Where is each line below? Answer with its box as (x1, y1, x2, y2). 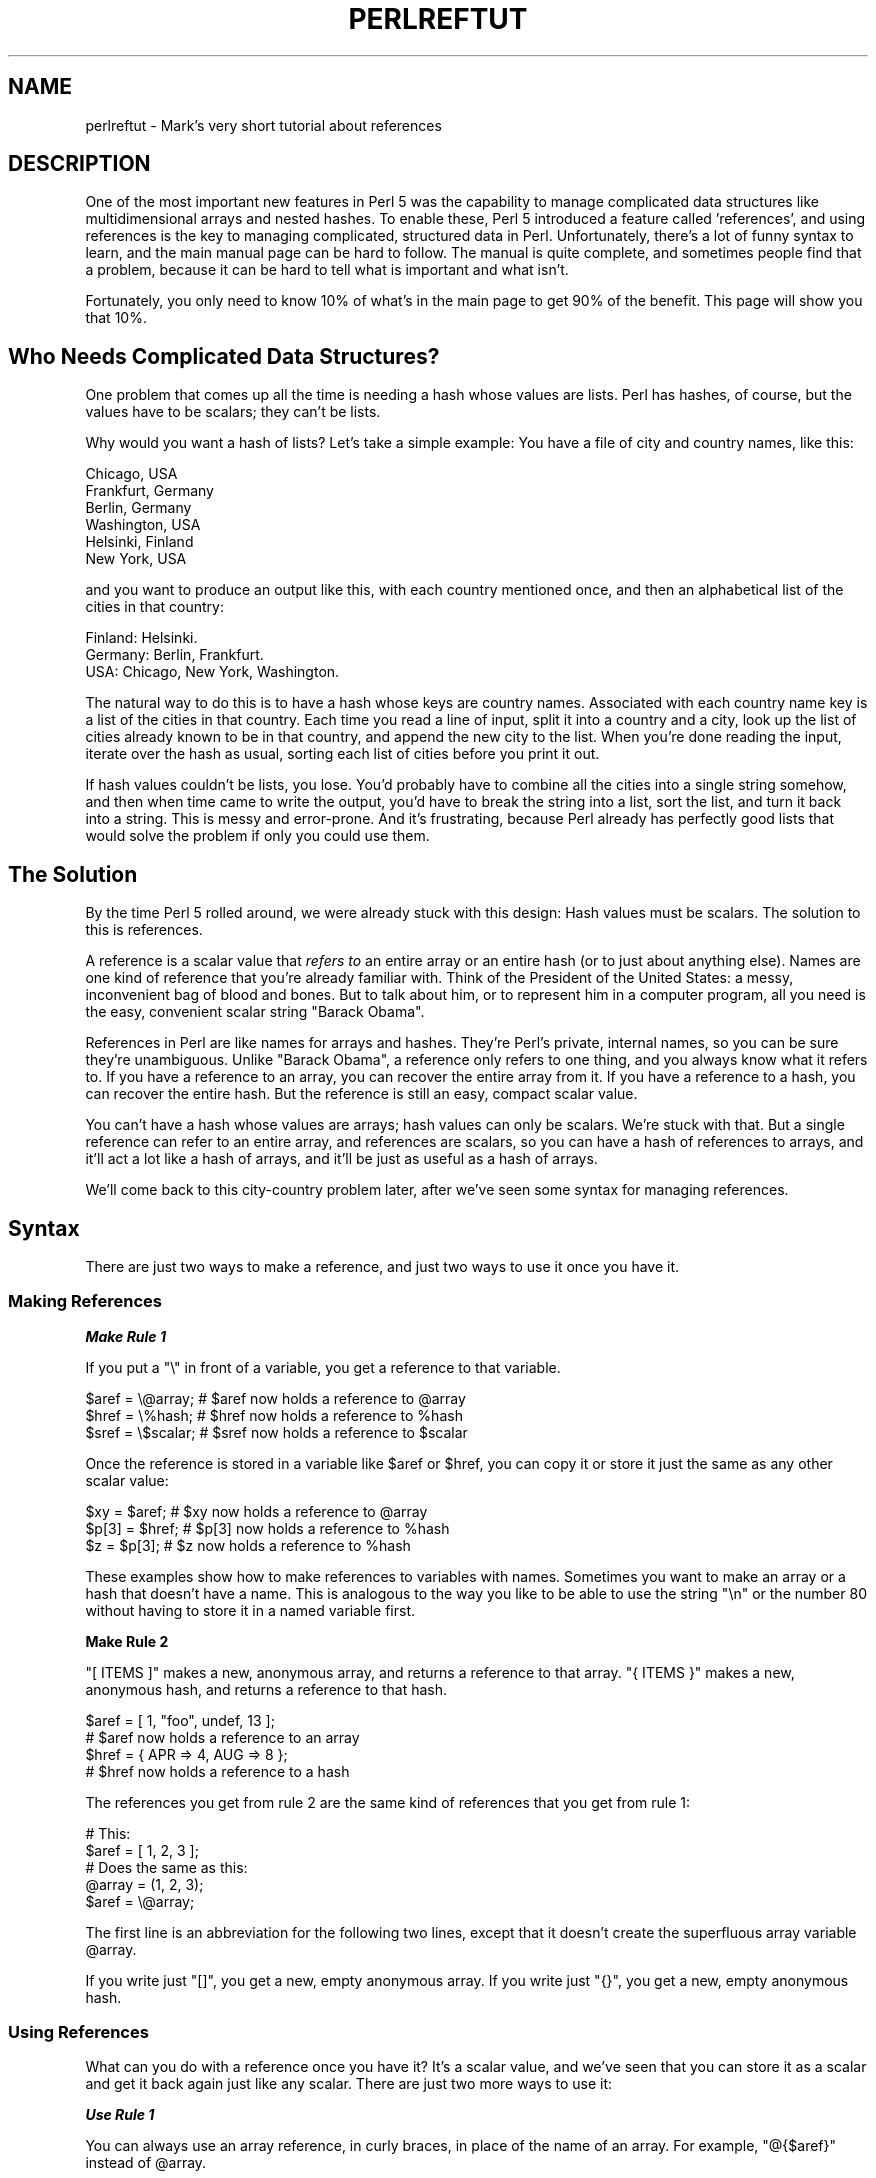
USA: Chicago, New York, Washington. (85, 663, 340, 681)
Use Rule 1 (85, 2106, 155, 2124)
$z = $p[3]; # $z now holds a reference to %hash (85, 1536, 411, 1554)
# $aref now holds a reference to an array (85, 1728, 360, 1746)
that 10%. (85, 309, 147, 327)
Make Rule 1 (85, 1327, 166, 1345)
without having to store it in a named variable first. (85, 1601, 416, 1619)
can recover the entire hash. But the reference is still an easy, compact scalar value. (85, 1085, 638, 1103)
